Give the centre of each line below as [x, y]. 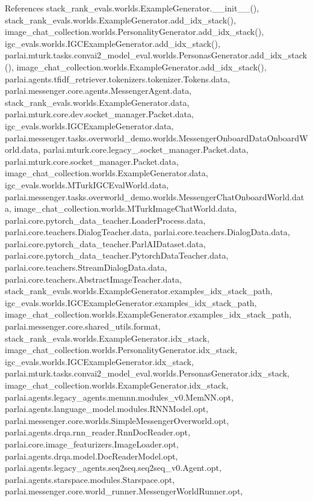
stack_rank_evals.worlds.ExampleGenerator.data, [97, 102]
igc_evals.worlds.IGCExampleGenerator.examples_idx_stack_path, [131, 302]
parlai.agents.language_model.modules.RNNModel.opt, [107, 409]
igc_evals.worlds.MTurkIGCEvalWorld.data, [87, 184]
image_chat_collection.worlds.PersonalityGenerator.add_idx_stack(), [135, 32]
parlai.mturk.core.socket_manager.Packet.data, [92, 161]
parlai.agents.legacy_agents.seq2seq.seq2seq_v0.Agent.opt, [113, 468]
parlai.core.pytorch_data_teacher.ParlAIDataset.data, [105, 243]
